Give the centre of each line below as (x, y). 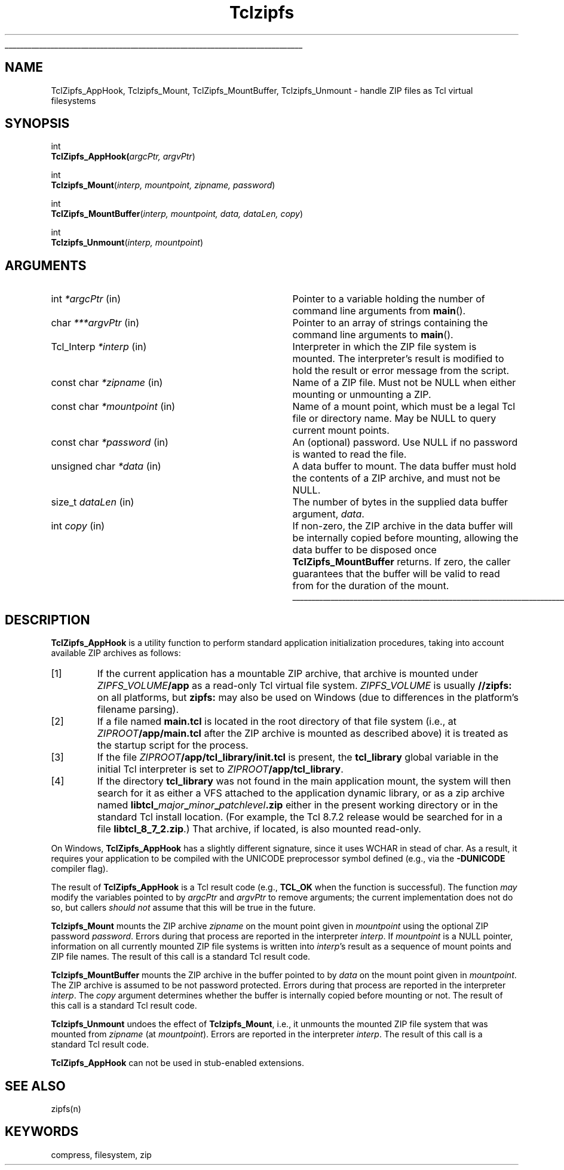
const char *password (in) (110, 442)
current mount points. (341, 431)
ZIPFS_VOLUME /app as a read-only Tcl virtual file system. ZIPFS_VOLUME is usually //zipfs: (304, 686)
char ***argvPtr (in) (95, 323)
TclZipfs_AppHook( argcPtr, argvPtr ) (123, 157)
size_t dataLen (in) (93, 502)
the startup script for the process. (173, 745)
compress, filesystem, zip (101, 1154)
